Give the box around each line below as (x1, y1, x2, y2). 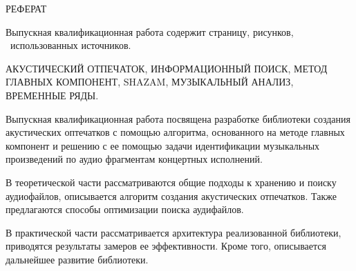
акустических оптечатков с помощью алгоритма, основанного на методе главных (6, 125, 345, 139)
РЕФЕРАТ (6, 1, 47, 15)
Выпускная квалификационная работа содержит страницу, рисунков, (6, 24, 294, 39)
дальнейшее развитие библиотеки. (6, 252, 149, 266)
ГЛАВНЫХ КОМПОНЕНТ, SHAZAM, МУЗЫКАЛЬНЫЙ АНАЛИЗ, (6, 74, 294, 89)
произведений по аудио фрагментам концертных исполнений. (6, 152, 263, 166)
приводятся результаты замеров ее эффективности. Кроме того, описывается (6, 239, 326, 253)
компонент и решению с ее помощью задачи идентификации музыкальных (6, 138, 320, 152)
